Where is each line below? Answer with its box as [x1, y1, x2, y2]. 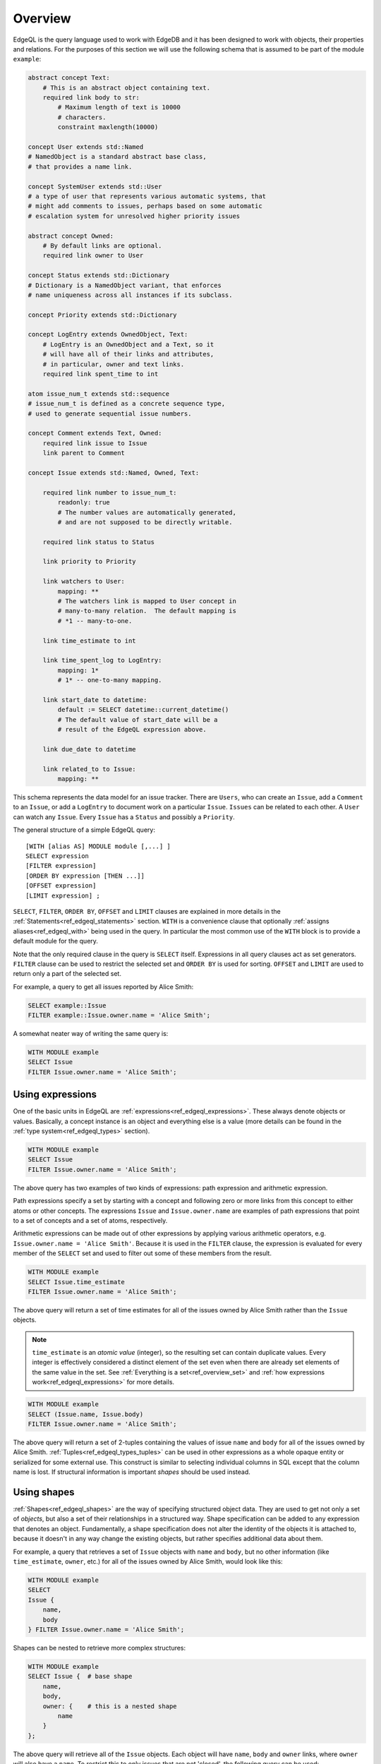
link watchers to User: [42, 577, 125, 586]
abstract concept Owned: [28, 231, 114, 240]
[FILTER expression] [25, 862, 97, 870]
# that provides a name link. [28, 162, 133, 171]
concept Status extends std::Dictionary [28, 272, 169, 279]
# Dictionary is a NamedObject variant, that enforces [28, 281, 222, 289]
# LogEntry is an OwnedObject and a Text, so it [42, 340, 214, 349]
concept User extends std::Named [28, 143, 144, 151]
